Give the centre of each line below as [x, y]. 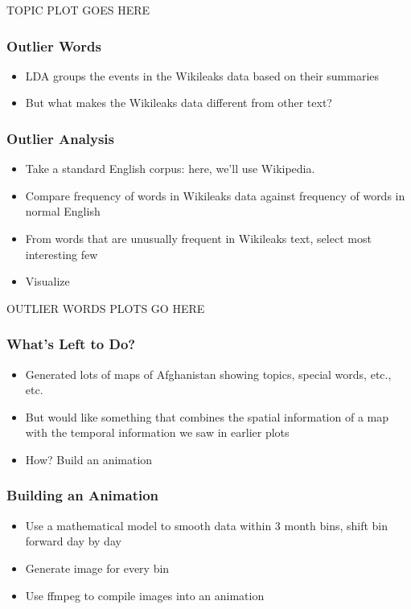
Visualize [47, 281]
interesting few [62, 254]
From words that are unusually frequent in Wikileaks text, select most [198, 238]
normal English [63, 211]
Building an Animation [83, 495]
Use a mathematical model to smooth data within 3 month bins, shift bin [207, 525]
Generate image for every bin [97, 568]
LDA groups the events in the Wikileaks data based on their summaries [202, 75]
